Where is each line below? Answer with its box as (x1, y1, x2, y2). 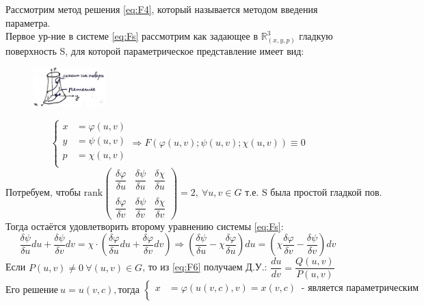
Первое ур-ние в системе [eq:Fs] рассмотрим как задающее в (5, 29, 259, 43)
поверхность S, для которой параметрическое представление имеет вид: (5, 43, 304, 58)
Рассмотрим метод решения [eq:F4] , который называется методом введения (5, 2, 318, 16)
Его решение (5, 285, 58, 295)
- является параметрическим (301, 283, 419, 293)
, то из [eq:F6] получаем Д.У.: (142, 259, 267, 274)
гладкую (299, 29, 333, 43)
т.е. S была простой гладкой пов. (245, 188, 382, 199)
